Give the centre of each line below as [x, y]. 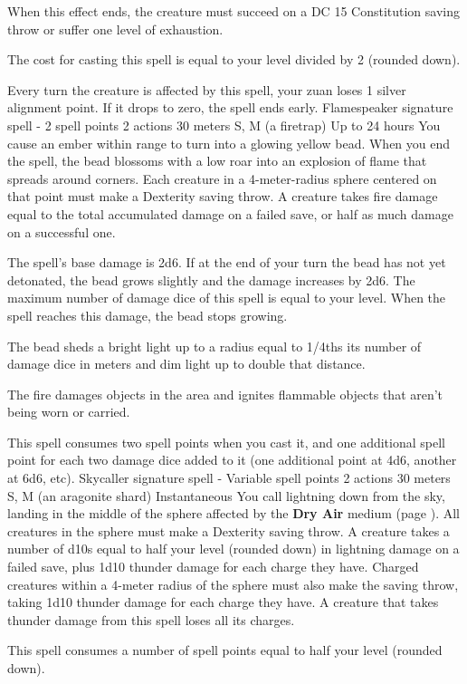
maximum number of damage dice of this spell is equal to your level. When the [227, 298]
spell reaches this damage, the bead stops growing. [148, 315]
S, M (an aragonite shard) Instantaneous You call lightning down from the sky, [226, 495]
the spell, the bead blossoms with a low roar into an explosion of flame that [217, 161]
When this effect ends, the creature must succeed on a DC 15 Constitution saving [234, 11]
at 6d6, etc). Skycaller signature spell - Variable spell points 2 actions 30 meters [229, 478]
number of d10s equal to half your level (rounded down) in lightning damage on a [233, 549]
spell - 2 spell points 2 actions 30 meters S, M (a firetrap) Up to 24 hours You [224, 125]
